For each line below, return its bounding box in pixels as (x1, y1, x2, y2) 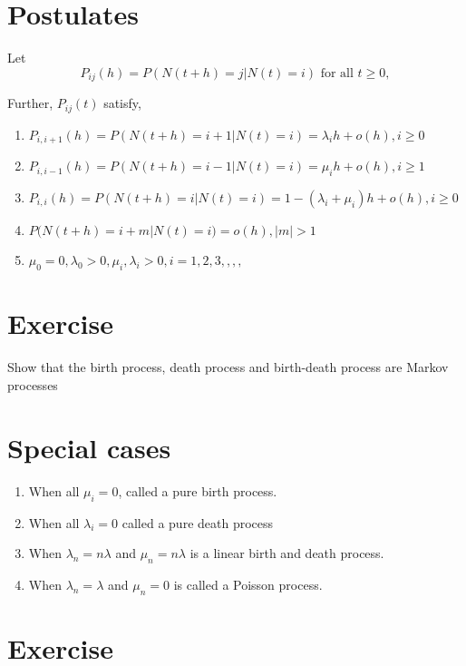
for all (320, 66, 354, 80)
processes (7, 375, 58, 394)
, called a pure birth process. (118, 481, 277, 500)
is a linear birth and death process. (189, 544, 384, 563)
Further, (7, 93, 53, 113)
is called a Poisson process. (173, 574, 323, 593)
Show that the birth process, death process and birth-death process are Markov (7, 357, 449, 377)
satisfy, (103, 93, 141, 113)
